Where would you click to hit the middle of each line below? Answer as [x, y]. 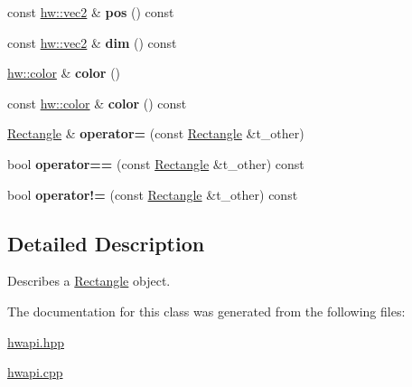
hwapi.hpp [36, 341]
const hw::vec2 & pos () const [91, 12]
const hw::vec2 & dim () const [92, 42]
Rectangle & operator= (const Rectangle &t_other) [156, 133]
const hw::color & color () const [97, 103]
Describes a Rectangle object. [89, 281]
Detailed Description [106, 243]
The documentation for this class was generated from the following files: [206, 311]
